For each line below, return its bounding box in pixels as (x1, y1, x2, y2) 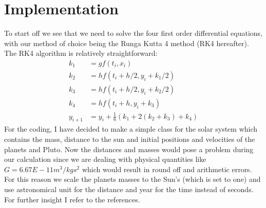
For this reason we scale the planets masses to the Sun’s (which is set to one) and (4, 174, 261, 184)
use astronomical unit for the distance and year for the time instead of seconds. (4, 183, 254, 194)
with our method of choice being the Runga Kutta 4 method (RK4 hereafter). (4, 37, 249, 48)
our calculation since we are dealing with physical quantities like (4, 154, 206, 164)
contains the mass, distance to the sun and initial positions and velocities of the (4, 133, 255, 144)
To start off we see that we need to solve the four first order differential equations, (4, 28, 263, 38)
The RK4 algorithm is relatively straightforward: (4, 48, 158, 58)
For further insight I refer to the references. (4, 194, 140, 204)
